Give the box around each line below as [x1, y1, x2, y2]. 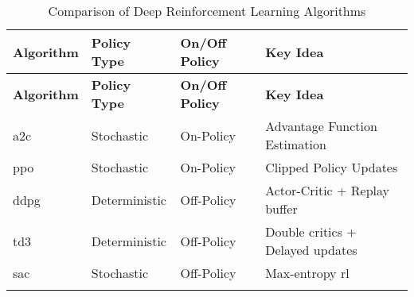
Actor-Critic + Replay [265, 181, 390, 199]
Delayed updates [265, 241, 357, 259]
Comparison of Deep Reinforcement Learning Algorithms [48, 2, 366, 20]
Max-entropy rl [265, 264, 350, 282]
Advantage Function [265, 117, 377, 135]
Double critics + [265, 222, 357, 241]
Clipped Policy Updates [265, 158, 398, 176]
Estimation [265, 135, 326, 153]
